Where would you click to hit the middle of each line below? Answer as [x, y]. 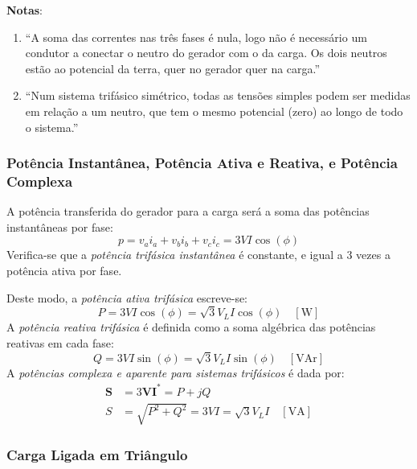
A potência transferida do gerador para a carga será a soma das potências [188, 211]
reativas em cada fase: [60, 343]
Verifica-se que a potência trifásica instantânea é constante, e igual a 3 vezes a [198, 255]
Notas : [25, 10]
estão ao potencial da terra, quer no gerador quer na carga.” [173, 68]
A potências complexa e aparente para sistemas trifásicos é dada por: [176, 372]
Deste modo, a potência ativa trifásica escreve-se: [127, 297]
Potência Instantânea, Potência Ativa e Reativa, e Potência [202, 163]
